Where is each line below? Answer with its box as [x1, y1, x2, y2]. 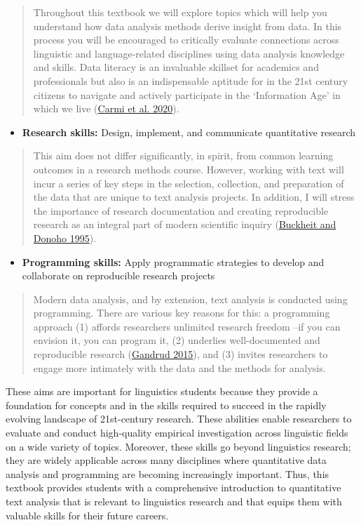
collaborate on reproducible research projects [22, 268, 215, 283]
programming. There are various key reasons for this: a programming [33, 305, 330, 320]
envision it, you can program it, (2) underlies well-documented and [33, 333, 320, 347]
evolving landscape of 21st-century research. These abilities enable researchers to [6, 411, 352, 426]
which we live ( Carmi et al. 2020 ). [33, 101, 179, 116]
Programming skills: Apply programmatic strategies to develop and [22, 254, 325, 269]
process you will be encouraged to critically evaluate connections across [33, 32, 339, 47]
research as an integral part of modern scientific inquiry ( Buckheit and [33, 217, 336, 232]
